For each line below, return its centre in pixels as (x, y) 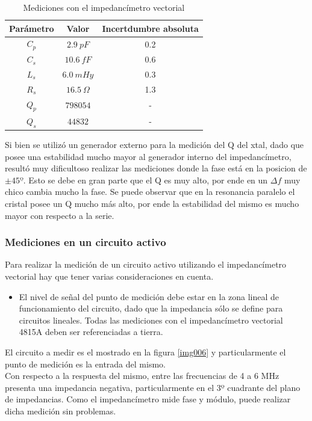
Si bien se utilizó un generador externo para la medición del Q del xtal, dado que (154, 145)
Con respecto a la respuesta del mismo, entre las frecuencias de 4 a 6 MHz (142, 376)
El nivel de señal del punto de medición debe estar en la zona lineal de (149, 296)
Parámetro (32, 28)
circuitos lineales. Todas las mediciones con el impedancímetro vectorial (151, 320)
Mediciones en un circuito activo (86, 242)
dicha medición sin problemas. (61, 410)
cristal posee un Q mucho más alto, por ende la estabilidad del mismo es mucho (152, 203)
